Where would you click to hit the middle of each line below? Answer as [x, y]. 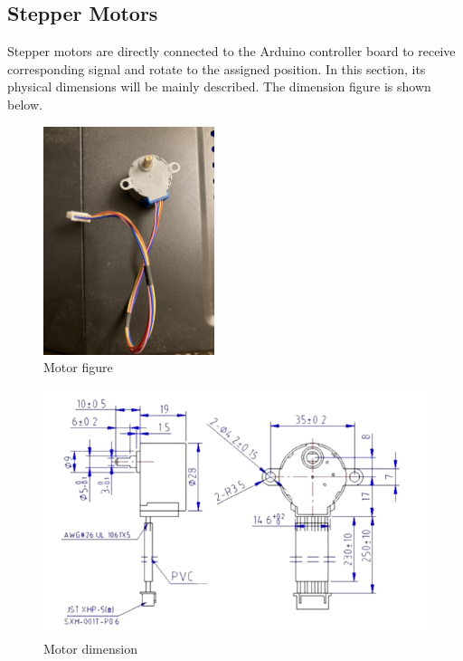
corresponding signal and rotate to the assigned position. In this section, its [217, 68]
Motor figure [78, 367]
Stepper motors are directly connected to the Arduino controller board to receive [231, 51]
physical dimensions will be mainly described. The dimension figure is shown [219, 86]
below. [25, 104]
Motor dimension [90, 649]
